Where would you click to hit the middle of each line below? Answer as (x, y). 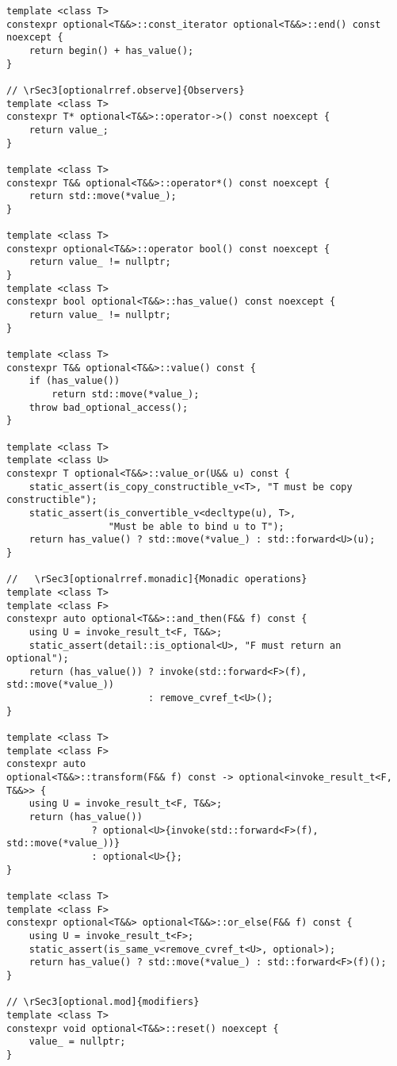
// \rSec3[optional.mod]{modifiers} (103, 1002)
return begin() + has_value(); (111, 50)
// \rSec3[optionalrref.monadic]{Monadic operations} (157, 579)
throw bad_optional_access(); (109, 407)
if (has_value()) (74, 381)
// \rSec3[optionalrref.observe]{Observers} (126, 90)
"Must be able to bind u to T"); (196, 526)
